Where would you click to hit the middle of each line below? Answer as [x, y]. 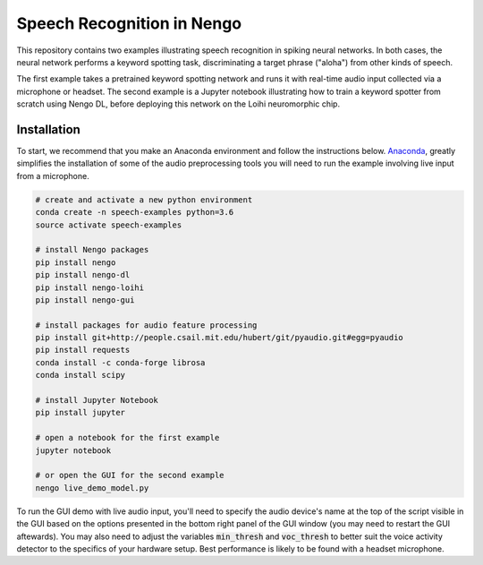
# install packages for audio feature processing [146, 325]
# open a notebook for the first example [127, 438]
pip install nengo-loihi [90, 287]
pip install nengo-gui [85, 300]
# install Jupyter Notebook [97, 400]
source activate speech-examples [109, 225]
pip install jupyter [80, 413]
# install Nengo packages [92, 250]
